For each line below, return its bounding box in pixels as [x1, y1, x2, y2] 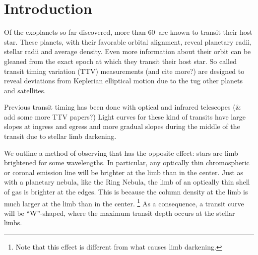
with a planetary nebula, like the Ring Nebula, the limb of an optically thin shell [4, 177, 250, 187]
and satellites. [4, 85, 46, 95]
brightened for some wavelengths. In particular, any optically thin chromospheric [4, 157, 250, 168]
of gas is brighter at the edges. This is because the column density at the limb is [4, 187, 248, 197]
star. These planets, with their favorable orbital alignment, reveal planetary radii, [4, 36, 252, 47]
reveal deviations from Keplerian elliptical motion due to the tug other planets [4, 75, 243, 86]
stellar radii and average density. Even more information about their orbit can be [4, 46, 251, 57]
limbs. [4, 217, 22, 228]
